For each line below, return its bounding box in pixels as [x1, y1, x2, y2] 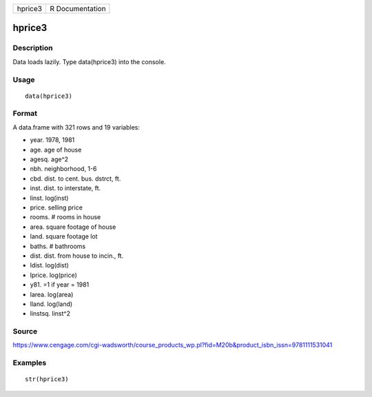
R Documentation [49, 4, 106, 13]
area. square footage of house [30, 223, 116, 231]
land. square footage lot [30, 232, 98, 241]
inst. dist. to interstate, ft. [30, 184, 101, 192]
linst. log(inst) [30, 194, 69, 202]
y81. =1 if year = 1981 [30, 281, 90, 289]
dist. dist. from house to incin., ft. [30, 252, 124, 260]
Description [12, 43, 53, 53]
